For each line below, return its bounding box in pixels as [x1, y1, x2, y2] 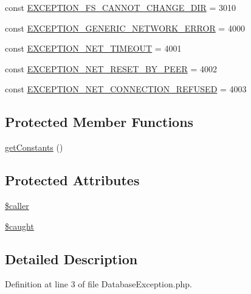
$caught [5, 219, 34, 232]
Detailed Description [5, 249, 138, 268]
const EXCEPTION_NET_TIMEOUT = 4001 [5, 42, 182, 55]
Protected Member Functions [5, 112, 194, 131]
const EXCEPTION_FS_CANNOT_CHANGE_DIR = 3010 [5, 1, 236, 13]
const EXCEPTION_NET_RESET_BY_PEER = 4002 [5, 62, 217, 75]
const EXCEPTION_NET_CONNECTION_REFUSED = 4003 [5, 83, 247, 95]
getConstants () [5, 141, 63, 154]
